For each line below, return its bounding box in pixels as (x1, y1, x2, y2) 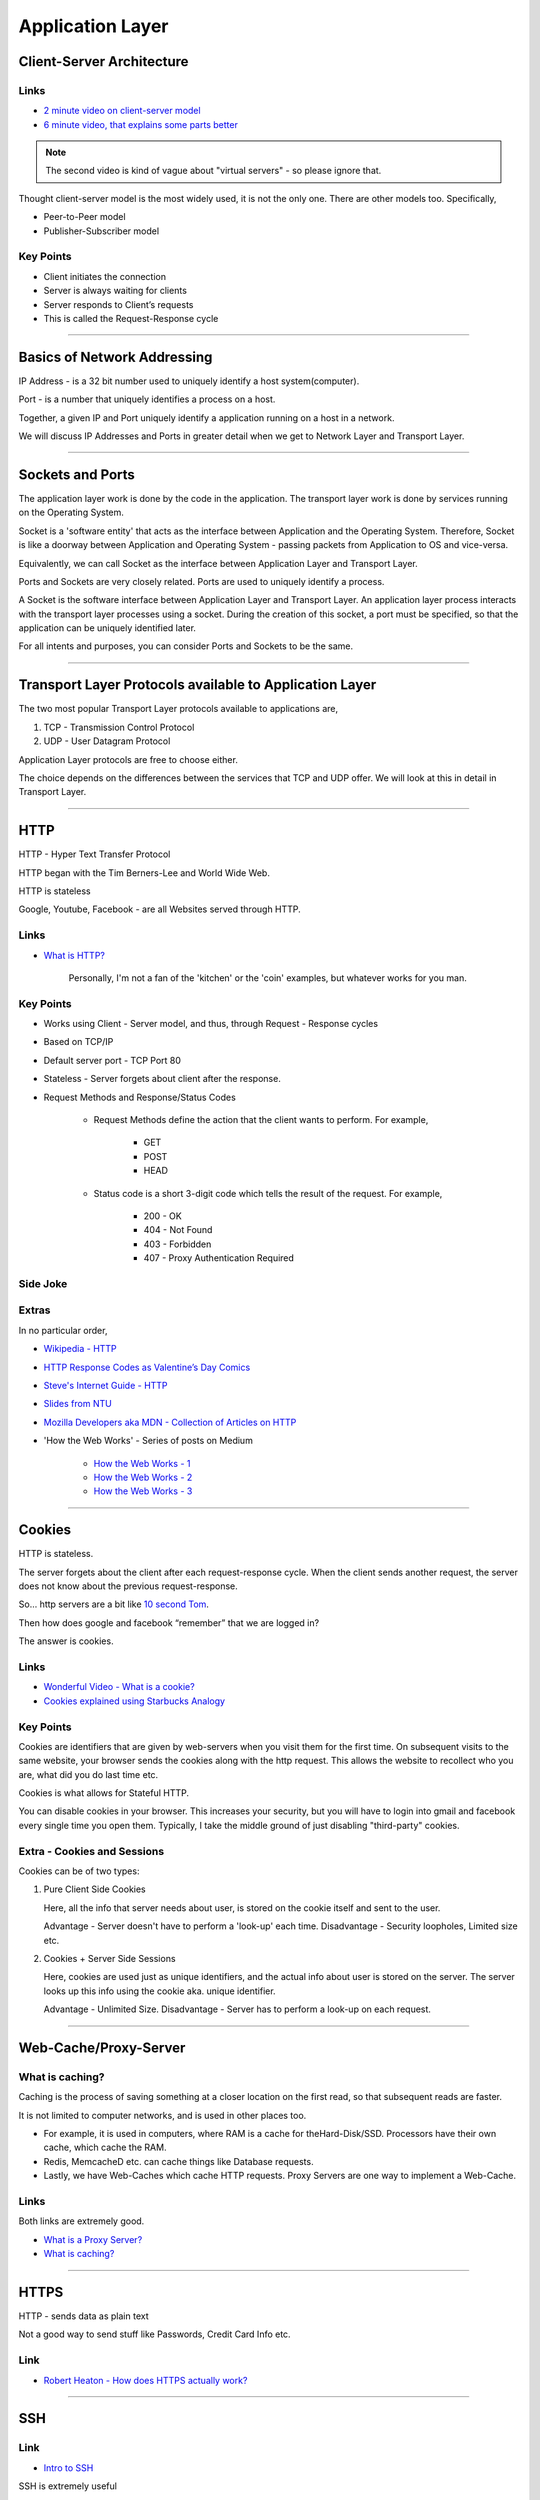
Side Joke (18, 1276, 68, 1290)
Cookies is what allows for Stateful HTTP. (18, 1787, 190, 1799)
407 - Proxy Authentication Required (143, 1252, 295, 1264)
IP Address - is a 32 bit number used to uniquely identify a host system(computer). (18, 375, 360, 387)
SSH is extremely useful (18, 2480, 117, 2492)
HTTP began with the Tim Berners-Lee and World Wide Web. (18, 866, 270, 879)
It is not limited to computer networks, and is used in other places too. (18, 2109, 307, 2121)
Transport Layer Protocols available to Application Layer (18, 676, 377, 694)
